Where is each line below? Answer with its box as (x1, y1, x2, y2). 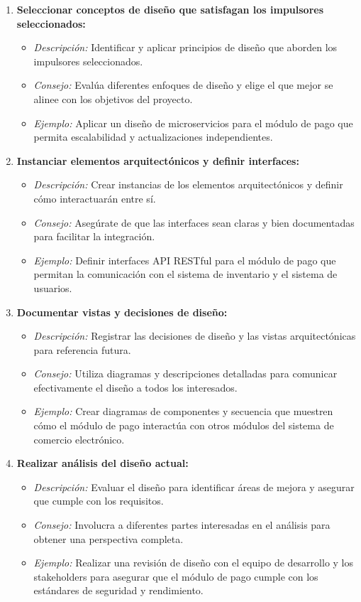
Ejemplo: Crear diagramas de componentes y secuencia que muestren (33, 404, 333, 419)
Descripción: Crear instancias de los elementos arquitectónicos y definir (33, 177, 343, 192)
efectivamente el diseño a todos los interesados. (33, 380, 238, 394)
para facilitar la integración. (33, 229, 155, 244)
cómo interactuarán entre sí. (33, 190, 156, 205)
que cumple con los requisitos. (33, 493, 164, 508)
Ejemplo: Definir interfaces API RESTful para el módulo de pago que (33, 252, 336, 267)
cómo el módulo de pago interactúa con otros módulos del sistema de (33, 418, 334, 433)
